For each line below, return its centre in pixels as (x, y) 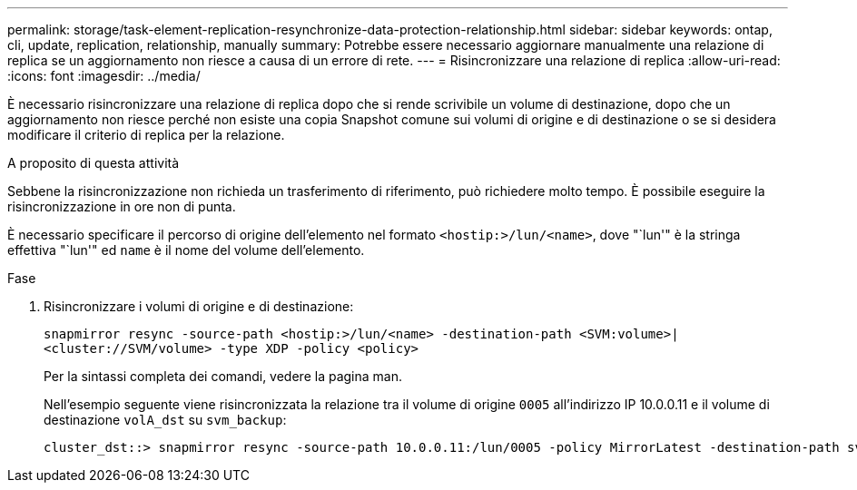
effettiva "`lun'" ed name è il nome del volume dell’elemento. (186, 250)
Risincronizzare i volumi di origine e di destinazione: (199, 306)
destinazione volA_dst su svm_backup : (165, 420)
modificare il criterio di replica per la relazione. (146, 135)
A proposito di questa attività (94, 163)
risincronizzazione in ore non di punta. (122, 206)
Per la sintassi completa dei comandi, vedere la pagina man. (223, 376)
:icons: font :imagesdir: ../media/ (104, 76)
